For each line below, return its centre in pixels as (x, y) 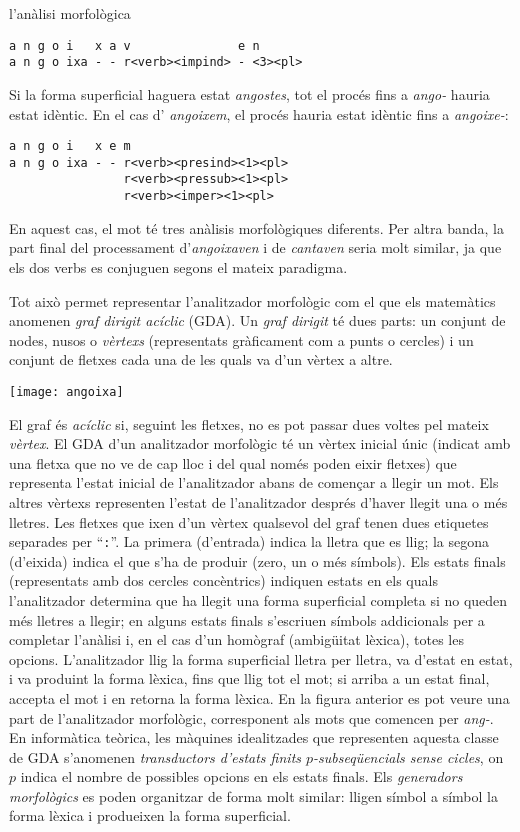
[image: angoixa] (66, 391)
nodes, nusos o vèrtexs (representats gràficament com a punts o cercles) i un (241, 339)
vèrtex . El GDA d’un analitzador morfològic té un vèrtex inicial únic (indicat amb (260, 443)
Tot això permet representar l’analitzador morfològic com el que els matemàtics (252, 300)
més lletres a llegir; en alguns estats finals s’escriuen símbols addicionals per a (247, 619)
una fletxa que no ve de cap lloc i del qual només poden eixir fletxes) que (233, 462)
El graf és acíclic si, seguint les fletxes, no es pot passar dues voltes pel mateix (249, 423)
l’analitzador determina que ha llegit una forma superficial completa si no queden (258, 599)
